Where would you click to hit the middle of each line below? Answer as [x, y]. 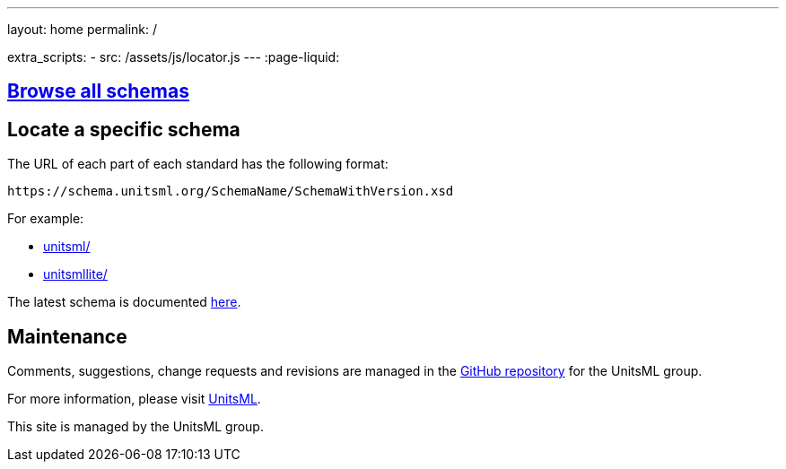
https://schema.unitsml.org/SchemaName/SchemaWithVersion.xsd [231, 191]
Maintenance [67, 336]
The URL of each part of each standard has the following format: [198, 164]
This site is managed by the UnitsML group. [135, 427]
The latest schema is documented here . [124, 302]
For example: [46, 219]
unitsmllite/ [75, 274]
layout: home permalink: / [83, 29]
